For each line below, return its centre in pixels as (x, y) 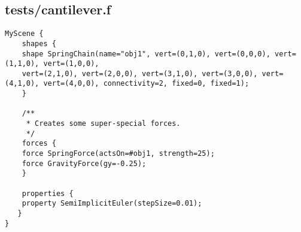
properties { (48, 193)
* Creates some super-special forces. (103, 124)
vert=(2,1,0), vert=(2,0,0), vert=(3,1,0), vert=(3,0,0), (140, 73)
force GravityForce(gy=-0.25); (84, 163)
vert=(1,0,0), (71, 64)
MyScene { (24, 34)
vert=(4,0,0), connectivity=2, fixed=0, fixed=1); (146, 84)
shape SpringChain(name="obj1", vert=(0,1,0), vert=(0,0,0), (146, 54)
